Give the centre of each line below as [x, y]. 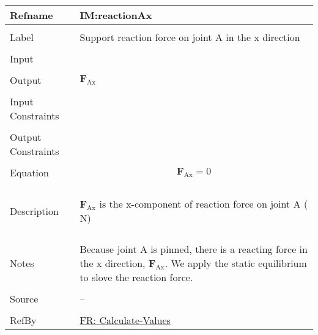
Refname [31, 15]
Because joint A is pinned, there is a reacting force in [194, 249]
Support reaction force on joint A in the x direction [190, 37]
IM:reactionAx [116, 15]
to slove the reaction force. [136, 277]
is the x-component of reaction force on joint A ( [204, 204]
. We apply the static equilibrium [236, 263]
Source [24, 299]
